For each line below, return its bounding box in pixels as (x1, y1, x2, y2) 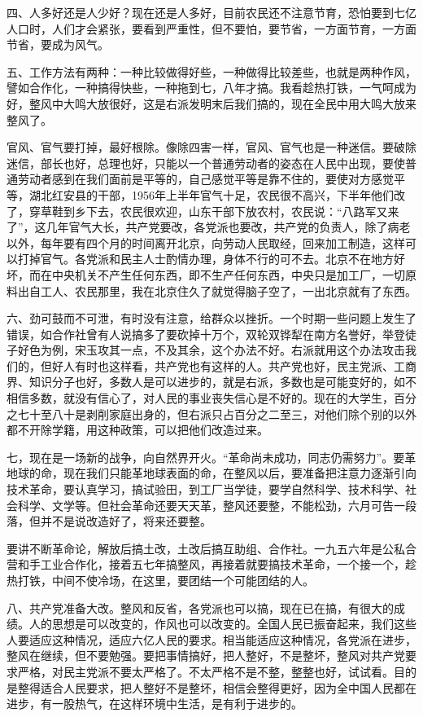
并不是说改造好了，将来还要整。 (40, 512, 211, 530)
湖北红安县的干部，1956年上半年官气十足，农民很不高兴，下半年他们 (28, 186, 394, 203)
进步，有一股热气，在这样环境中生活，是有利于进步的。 (7, 695, 303, 712)
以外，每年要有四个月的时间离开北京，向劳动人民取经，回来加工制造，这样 (7, 234, 405, 251)
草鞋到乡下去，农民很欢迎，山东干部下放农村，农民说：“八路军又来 (40, 202, 399, 219)
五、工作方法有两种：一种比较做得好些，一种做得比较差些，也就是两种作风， (7, 63, 416, 80)
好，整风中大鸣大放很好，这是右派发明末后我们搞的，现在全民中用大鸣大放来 (7, 95, 416, 112)
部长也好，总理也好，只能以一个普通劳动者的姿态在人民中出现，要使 (40, 154, 405, 171)
